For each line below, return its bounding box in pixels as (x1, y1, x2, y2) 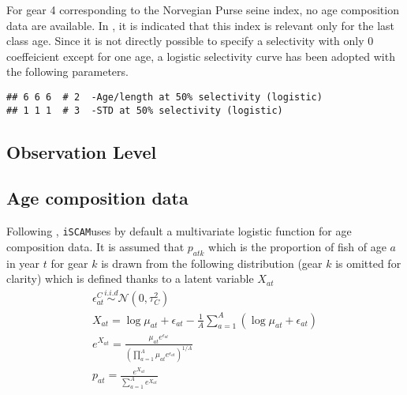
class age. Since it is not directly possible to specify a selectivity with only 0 (6, 32, 374, 49)
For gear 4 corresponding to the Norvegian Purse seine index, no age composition (6, 2, 399, 17)
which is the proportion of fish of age (208, 238, 386, 254)
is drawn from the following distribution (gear (101, 254, 323, 271)
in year (6, 254, 40, 271)
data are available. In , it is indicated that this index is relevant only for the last (6, 17, 395, 33)
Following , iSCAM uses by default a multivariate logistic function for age (6, 223, 352, 239)
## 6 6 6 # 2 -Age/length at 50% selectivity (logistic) (6, 91, 323, 103)
